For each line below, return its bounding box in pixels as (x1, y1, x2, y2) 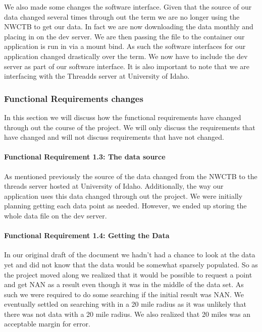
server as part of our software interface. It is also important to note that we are (4, 61, 249, 71)
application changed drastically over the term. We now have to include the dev (4, 50, 248, 61)
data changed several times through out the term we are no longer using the (4, 11, 240, 22)
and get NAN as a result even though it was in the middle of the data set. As (4, 279, 244, 290)
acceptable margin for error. (4, 318, 90, 329)
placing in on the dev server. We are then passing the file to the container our (4, 31, 245, 41)
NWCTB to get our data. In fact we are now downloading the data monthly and (4, 21, 253, 32)
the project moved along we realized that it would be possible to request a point (4, 269, 252, 280)
